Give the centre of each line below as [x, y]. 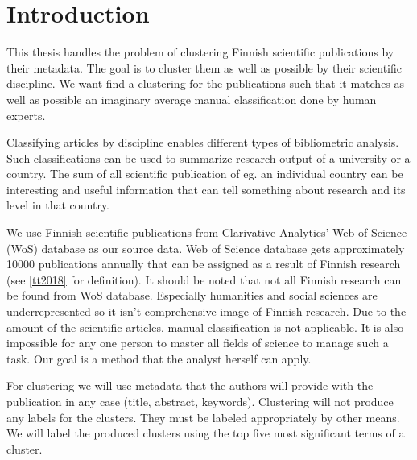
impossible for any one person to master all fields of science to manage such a [198, 343]
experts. [26, 115]
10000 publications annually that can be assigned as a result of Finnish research [204, 264]
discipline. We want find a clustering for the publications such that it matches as [206, 83]
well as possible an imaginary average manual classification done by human [192, 99]
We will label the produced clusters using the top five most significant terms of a [206, 433]
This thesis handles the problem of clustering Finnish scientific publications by [200, 52]
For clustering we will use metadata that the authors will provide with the [190, 385]
